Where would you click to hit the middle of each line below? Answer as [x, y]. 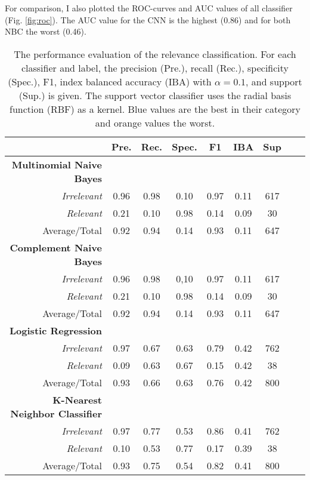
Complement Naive [56, 247]
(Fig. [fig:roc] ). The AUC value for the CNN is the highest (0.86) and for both [148, 19]
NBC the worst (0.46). [46, 31]
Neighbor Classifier [56, 413]
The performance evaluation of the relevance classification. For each [155, 54]
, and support [274, 81]
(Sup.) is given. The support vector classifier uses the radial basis [155, 95]
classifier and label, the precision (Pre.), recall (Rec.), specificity [155, 67]
